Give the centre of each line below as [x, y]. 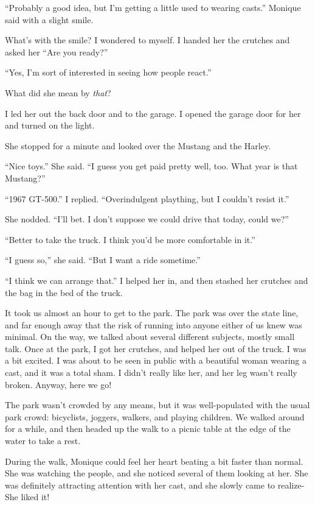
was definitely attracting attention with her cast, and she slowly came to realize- [155, 485]
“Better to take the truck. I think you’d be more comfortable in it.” [130, 239]
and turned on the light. [50, 125]
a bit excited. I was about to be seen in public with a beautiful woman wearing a [156, 360]
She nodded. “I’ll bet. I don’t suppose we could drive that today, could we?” [147, 219]
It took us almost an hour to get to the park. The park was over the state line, [152, 313]
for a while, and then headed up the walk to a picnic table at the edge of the [148, 429]
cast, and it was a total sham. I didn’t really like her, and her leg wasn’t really [151, 373]
